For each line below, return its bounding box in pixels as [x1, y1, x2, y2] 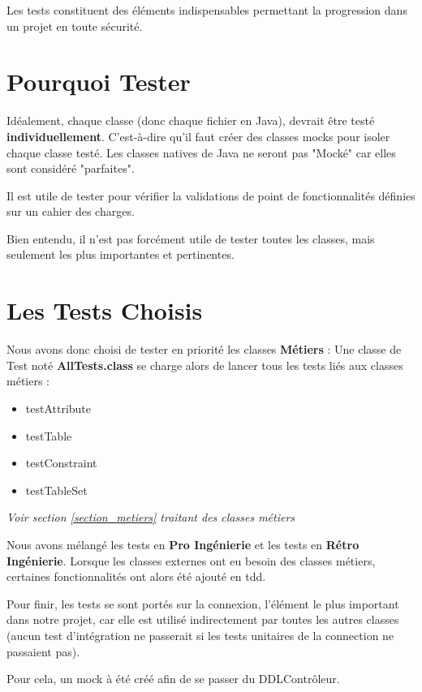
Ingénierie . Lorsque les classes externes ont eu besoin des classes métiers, [6, 552, 376, 569]
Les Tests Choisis [6, 294, 203, 327]
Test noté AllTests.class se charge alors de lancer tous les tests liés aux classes [6, 356, 403, 373]
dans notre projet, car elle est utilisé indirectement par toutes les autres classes [6, 611, 399, 628]
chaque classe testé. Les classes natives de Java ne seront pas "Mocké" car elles [6, 144, 396, 161]
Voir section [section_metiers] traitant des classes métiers [6, 509, 295, 526]
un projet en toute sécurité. [6, 17, 143, 34]
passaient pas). [6, 643, 80, 660]
